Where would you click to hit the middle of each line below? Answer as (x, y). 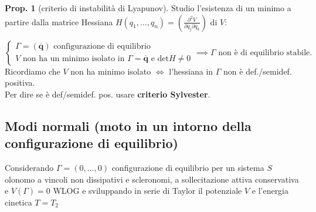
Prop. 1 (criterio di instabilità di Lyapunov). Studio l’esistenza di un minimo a (148, 8)
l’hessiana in (191, 71)
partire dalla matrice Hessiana (59, 21)
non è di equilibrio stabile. (265, 53)
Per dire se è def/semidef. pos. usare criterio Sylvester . (108, 94)
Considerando (29, 167)
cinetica (18, 202)
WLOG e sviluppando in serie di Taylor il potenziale (147, 191)
